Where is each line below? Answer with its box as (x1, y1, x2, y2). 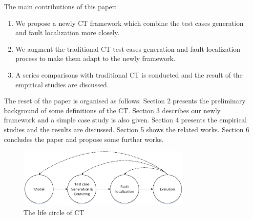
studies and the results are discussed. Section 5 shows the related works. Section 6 (4, 124, 250, 134)
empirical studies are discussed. (15, 79, 109, 89)
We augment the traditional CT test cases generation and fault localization (15, 43, 241, 54)
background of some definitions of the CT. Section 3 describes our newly (4, 105, 221, 115)
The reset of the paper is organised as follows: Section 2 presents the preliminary (4, 96, 246, 106)
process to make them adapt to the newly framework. (15, 53, 176, 63)
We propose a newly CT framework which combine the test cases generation (15, 18, 244, 28)
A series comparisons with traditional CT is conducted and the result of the (15, 69, 243, 80)
